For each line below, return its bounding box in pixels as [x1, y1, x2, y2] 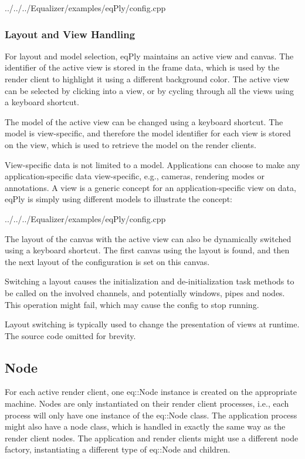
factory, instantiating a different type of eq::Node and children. [5, 443, 231, 455]
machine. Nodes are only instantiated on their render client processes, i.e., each [5, 397, 289, 410]
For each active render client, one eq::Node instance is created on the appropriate [5, 386, 297, 398]
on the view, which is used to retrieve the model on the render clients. [5, 138, 256, 150]
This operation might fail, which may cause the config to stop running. [5, 298, 259, 310]
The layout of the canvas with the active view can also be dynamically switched [5, 232, 292, 244]
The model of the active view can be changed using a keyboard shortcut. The [5, 115, 283, 128]
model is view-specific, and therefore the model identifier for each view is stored [5, 127, 291, 139]
